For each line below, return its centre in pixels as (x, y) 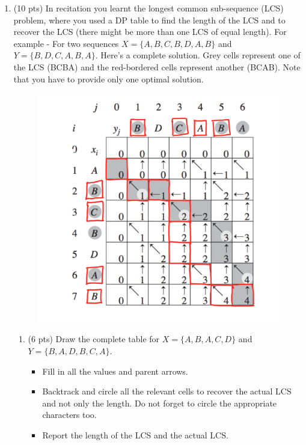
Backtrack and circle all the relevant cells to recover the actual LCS (167, 391)
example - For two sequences (66, 43)
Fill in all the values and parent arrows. (115, 371)
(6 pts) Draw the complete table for (94, 339)
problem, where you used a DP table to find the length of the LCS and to (149, 20)
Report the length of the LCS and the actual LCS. (135, 434)
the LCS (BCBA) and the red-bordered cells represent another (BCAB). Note (157, 66)
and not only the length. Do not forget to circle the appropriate (160, 403)
